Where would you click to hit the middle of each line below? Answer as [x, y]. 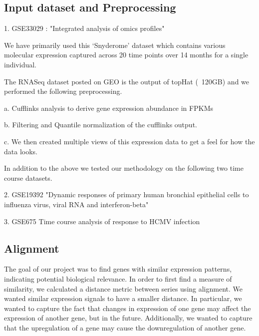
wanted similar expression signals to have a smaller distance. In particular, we [123, 298]
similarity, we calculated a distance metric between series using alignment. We [124, 288]
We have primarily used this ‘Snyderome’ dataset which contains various [115, 45]
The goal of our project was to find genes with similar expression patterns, [118, 269]
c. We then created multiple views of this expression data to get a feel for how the [129, 141]
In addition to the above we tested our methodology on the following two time [124, 168]
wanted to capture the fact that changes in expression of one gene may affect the [128, 308]
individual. [20, 64]
